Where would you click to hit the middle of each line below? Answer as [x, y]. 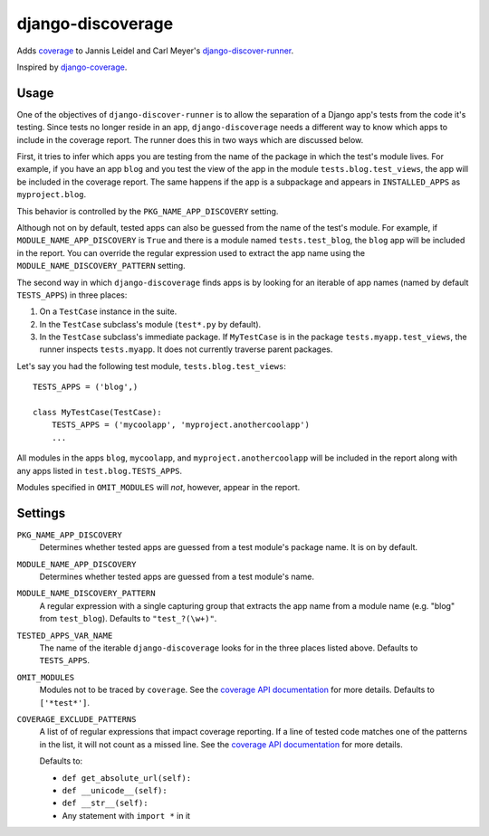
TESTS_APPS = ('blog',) [86, 387]
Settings [41, 513]
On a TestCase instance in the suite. [108, 311]
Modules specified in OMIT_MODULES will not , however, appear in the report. [158, 487]
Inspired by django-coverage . [72, 67]
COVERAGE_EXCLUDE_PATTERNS [77, 719]
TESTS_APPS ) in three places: [72, 295]
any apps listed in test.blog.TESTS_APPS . [100, 470]
